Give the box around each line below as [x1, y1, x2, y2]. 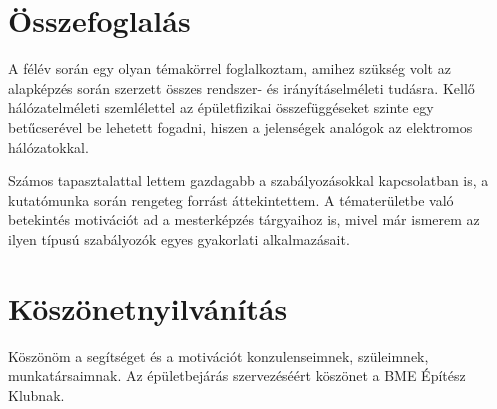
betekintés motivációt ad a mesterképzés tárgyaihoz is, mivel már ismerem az [8, 209, 480, 230]
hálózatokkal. [8, 136, 89, 157]
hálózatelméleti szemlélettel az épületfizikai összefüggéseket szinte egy [8, 97, 434, 118]
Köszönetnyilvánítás [8, 287, 288, 328]
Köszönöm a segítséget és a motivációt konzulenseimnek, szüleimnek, [8, 345, 429, 366]
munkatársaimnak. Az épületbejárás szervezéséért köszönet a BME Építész [8, 365, 466, 386]
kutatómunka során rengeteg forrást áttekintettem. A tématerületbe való [8, 189, 454, 210]
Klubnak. [8, 384, 65, 405]
